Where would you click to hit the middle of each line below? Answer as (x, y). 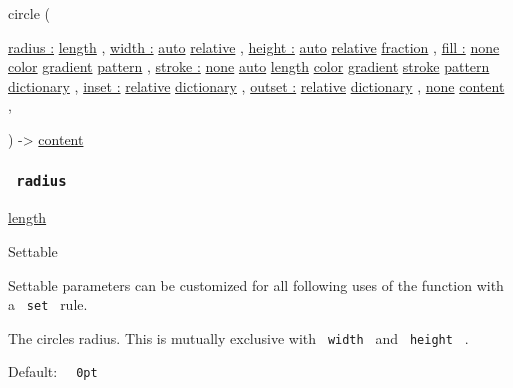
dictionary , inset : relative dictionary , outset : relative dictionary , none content (256, 85)
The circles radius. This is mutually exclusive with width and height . (238, 337)
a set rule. (48, 304)
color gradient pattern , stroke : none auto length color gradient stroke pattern (249, 66)
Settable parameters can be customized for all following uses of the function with (256, 284)
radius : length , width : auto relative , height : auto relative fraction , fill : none (254, 46)
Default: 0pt (53, 371)
